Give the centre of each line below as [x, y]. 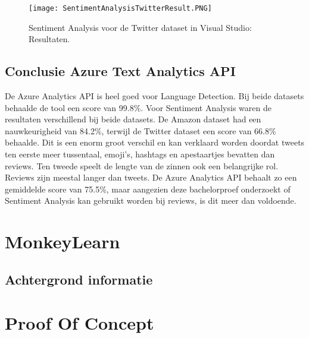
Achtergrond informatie [79, 279]
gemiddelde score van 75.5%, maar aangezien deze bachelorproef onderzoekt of [148, 189]
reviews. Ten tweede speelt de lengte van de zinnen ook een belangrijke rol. [142, 165]
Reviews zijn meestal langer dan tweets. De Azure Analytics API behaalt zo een [151, 177]
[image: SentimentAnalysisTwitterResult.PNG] [120, 8]
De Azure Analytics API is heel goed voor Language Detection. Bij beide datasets [154, 96]
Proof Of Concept [79, 323]
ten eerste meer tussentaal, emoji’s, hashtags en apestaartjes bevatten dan [140, 154]
